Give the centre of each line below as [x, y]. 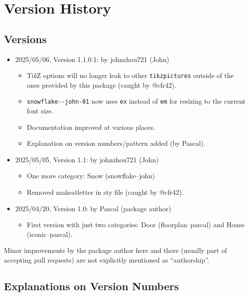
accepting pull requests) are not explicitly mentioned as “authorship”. [107, 260]
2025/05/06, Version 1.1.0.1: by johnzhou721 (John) [92, 59]
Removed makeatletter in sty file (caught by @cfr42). [105, 192]
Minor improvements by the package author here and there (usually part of [116, 250]
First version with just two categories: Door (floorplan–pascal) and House [136, 225]
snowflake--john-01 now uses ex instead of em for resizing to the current [136, 101]
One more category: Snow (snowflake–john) [91, 176]
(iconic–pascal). [50, 234]
